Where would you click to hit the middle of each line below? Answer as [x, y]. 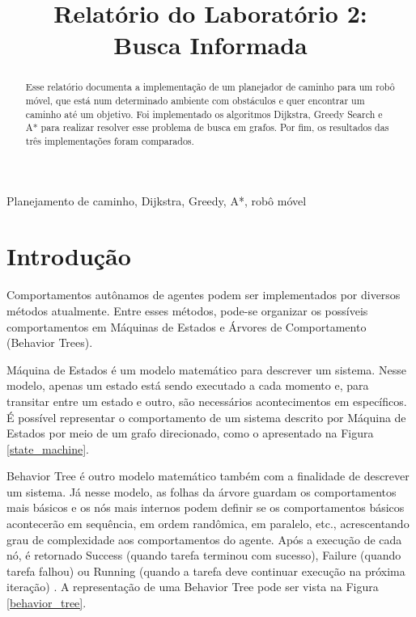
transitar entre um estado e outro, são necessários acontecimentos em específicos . [207, 401]
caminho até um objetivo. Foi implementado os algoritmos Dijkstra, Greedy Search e [204, 114]
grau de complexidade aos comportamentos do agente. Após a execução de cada [204, 539]
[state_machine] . [48, 448]
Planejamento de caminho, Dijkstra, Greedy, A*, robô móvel [157, 200]
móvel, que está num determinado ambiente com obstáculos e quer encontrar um [195, 101]
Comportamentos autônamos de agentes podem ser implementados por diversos [204, 295]
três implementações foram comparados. [110, 140]
